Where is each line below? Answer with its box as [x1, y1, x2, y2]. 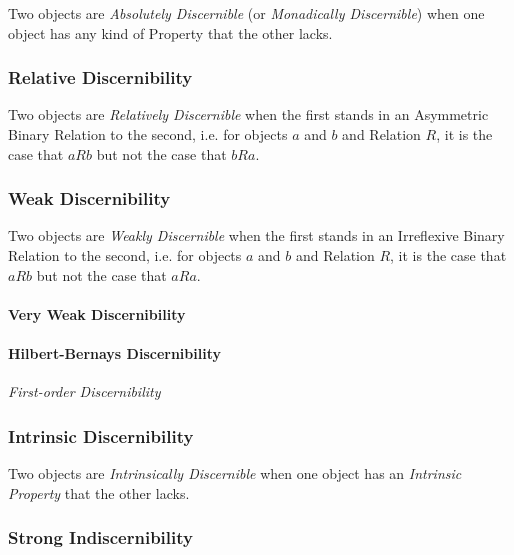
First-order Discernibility [8, 381, 161, 402]
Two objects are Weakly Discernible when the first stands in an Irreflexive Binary [8, 225, 505, 246]
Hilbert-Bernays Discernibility [8, 342, 221, 363]
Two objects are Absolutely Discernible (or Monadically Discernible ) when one [8, 3, 485, 23]
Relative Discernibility [8, 65, 193, 90]
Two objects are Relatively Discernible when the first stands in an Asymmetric [8, 104, 489, 125]
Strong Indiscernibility [8, 525, 193, 550]
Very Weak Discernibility [8, 303, 186, 324]
